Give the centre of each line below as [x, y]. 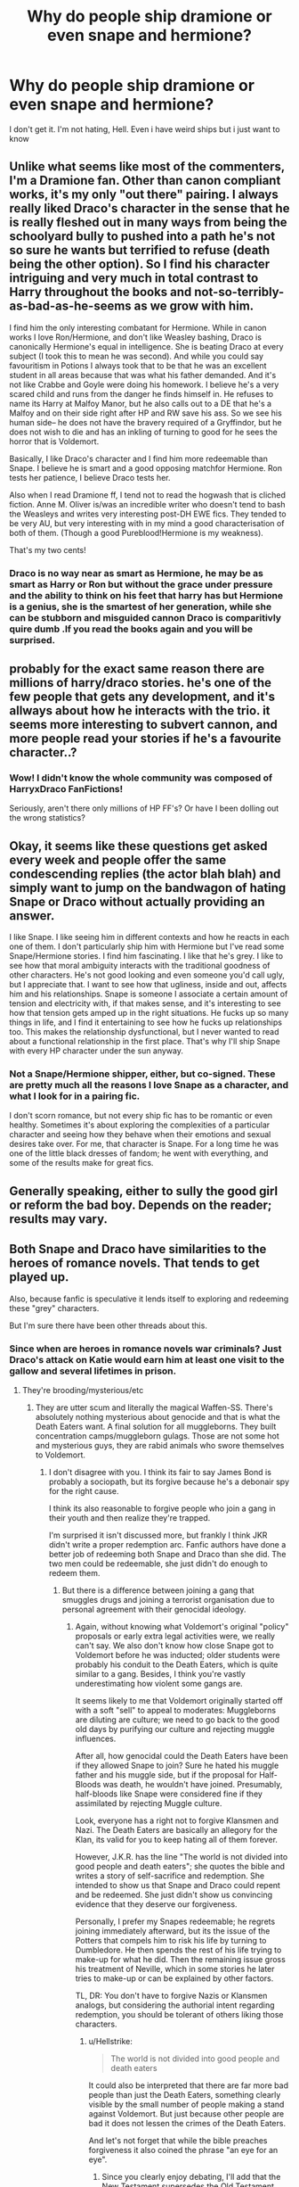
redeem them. [74, 1572]
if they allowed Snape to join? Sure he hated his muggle [177, 1765]
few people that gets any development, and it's [142, 697]
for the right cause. [84, 1490]
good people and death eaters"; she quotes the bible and [180, 1866]
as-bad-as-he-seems [70, 306]
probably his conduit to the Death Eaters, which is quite [177, 1664]
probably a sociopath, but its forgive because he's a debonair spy [169, 1481]
